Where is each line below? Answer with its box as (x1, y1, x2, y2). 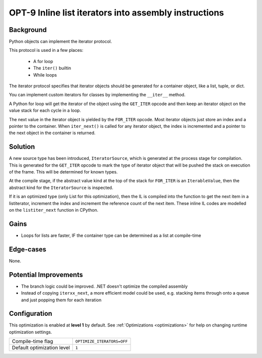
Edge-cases (9, 245, 47, 253)
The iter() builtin (33, 65, 71, 71)
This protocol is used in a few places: (9, 47, 83, 53)
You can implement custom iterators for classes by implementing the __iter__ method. (9, 92, 186, 98)
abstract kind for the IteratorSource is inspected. (9, 185, 114, 190)
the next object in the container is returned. (9, 130, 96, 136)
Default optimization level (12, 344, 70, 351)
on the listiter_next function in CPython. (9, 207, 98, 213)
